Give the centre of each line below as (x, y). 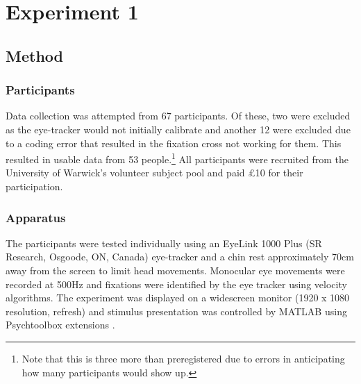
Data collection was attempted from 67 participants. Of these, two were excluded (178, 116)
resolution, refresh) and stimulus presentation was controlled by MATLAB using (176, 311)
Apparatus (36, 217)
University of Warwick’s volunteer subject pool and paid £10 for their (154, 173)
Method (34, 55)
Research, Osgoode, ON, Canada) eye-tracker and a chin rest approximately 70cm (180, 257)
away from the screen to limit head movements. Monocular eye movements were (175, 270)
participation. (34, 186)
